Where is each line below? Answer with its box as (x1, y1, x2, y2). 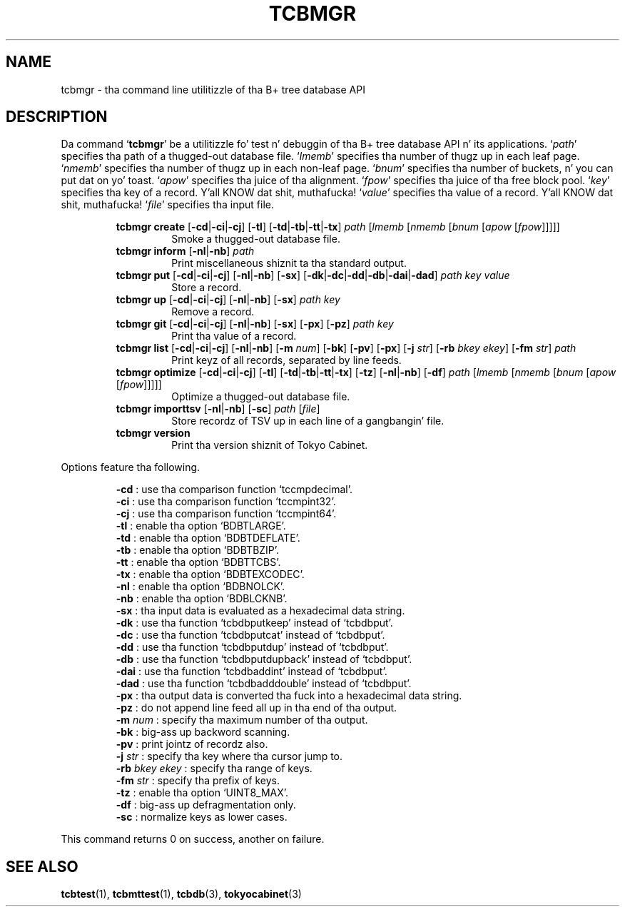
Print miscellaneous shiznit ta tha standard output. (171, 257, 407, 270)
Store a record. (171, 281, 242, 294)
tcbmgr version (116, 427, 190, 440)
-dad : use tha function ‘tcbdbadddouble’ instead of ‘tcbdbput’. (116, 677, 412, 690)
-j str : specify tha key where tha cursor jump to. (116, 750, 343, 763)
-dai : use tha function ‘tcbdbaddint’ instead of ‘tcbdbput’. (116, 665, 387, 678)
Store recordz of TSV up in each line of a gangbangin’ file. (171, 415, 444, 427)
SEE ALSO (6, 857, 78, 876)
